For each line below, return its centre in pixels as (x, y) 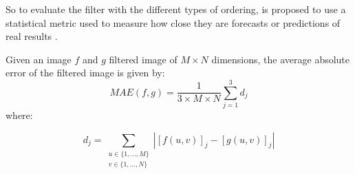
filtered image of (143, 59)
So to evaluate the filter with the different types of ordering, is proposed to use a (176, 9)
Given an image (39, 59)
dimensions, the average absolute (281, 59)
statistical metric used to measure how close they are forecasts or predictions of (173, 22)
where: (19, 115)
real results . (32, 36)
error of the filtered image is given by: (85, 73)
